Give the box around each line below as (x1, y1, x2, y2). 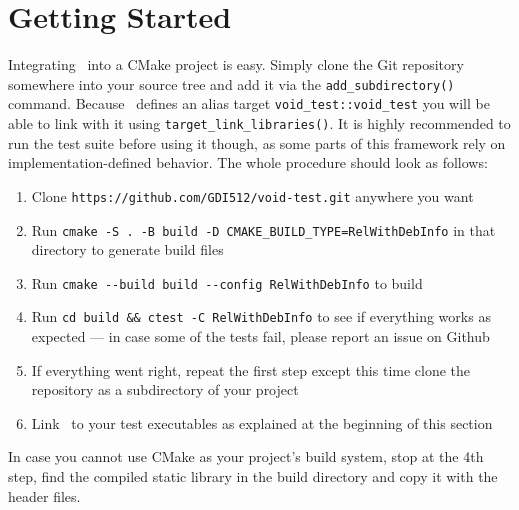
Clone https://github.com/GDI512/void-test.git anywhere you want (31, 185, 474, 206)
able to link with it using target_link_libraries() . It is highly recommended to (8, 113, 511, 134)
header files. (8, 485, 81, 506)
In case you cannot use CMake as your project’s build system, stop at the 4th (8, 446, 484, 467)
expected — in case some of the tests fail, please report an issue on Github (31, 326, 490, 347)
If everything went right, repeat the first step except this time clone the (31, 359, 471, 380)
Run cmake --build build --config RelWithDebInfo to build (31, 272, 423, 293)
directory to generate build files (31, 239, 224, 260)
